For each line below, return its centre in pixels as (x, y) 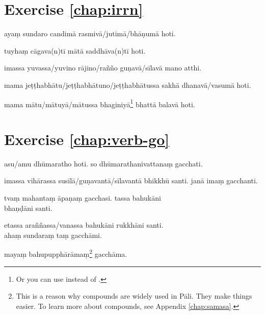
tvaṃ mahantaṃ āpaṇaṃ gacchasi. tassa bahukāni (83, 198)
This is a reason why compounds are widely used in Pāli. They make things (134, 296)
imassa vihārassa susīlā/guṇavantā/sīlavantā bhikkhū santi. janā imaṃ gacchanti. (131, 180)
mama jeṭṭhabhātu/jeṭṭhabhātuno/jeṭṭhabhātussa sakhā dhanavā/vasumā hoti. (128, 84)
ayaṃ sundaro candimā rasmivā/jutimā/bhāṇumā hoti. (90, 33)
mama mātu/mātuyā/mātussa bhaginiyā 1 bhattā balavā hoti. (100, 103)
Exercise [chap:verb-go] (87, 139)
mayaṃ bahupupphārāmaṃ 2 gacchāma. (66, 253)
